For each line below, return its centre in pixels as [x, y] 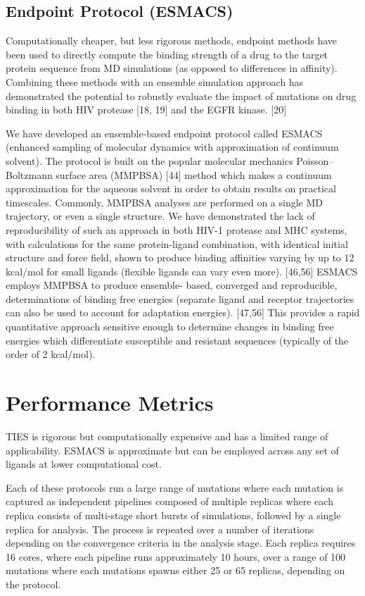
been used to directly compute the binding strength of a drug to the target [167, 54]
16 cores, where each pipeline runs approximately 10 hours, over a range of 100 [176, 556]
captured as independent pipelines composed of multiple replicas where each [169, 501]
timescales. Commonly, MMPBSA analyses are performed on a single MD [165, 202]
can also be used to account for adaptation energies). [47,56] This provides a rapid [183, 312]
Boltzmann [29, 174]
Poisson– [315, 160]
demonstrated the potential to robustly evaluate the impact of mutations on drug [181, 95]
